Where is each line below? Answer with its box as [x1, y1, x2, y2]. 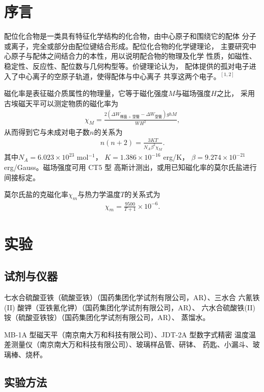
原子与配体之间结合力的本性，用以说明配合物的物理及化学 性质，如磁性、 [11, 51, 256, 61]
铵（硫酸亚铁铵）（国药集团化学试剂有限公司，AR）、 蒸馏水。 [4, 312, 210, 323]
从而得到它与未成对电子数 [4, 126, 90, 137]
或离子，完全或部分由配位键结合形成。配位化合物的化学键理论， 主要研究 [4, 40, 249, 51]
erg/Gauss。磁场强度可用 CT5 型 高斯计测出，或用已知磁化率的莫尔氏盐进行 [4, 162, 257, 173]
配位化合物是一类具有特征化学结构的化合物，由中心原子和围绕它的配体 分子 [4, 31, 256, 41]
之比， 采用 [217, 88, 255, 99]
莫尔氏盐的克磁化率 [4, 189, 68, 200]
